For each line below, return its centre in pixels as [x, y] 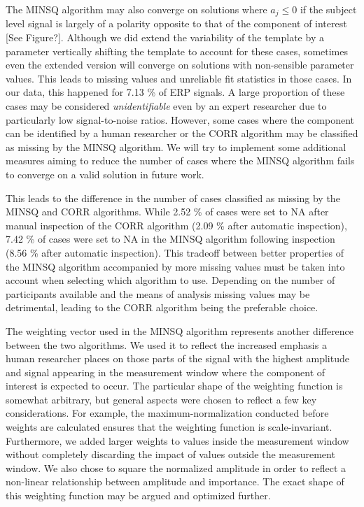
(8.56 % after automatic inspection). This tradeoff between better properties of [175, 252]
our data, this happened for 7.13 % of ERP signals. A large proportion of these [175, 92]
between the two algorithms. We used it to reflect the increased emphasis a [166, 344]
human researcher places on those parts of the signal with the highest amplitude [177, 358]
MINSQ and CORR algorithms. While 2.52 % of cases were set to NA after [167, 212]
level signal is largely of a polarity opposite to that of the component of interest [176, 23]
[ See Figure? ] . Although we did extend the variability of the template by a [165, 37]
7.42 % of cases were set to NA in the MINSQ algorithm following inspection [170, 239]
